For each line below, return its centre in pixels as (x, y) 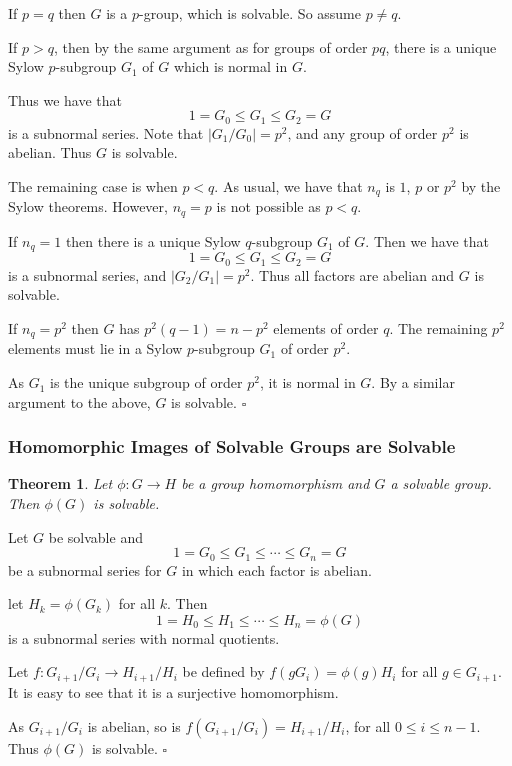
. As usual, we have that (288, 186)
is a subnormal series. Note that (106, 132)
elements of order (326, 328)
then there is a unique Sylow (153, 240)
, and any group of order (362, 132)
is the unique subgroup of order (146, 382)
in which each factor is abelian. (276, 569)
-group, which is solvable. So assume (249, 13)
